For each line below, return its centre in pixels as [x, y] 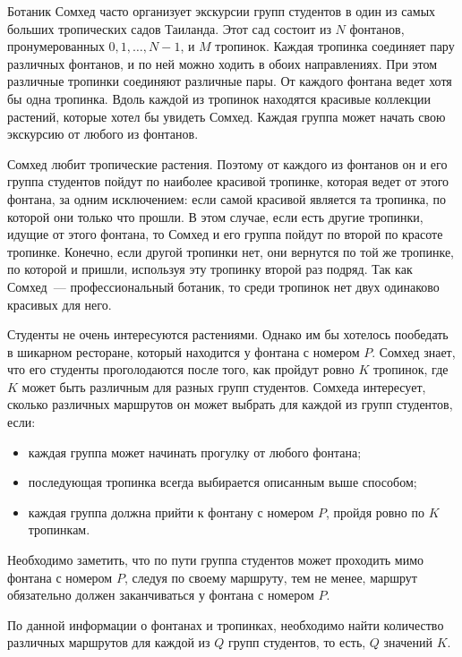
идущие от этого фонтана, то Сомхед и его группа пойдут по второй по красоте [225, 234]
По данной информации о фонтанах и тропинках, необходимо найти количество [226, 624]
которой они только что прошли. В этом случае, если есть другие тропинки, [215, 216]
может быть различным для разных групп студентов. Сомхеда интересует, [224, 386]
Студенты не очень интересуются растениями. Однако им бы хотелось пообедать [228, 334]
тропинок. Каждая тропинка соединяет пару [335, 46]
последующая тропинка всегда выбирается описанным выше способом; [222, 482]
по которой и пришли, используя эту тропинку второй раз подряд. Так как [210, 269]
